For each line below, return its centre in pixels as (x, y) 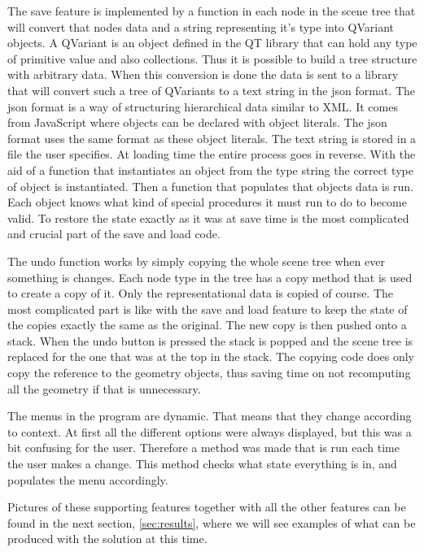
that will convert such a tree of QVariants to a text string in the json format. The (211, 90)
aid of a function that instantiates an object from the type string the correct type (210, 170)
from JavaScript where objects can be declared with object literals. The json (197, 122)
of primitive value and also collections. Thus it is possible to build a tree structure (212, 58)
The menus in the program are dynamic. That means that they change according (210, 416)
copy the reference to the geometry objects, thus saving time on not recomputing (209, 373)
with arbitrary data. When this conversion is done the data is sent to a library (203, 74)
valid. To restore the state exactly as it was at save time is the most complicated (208, 217)
